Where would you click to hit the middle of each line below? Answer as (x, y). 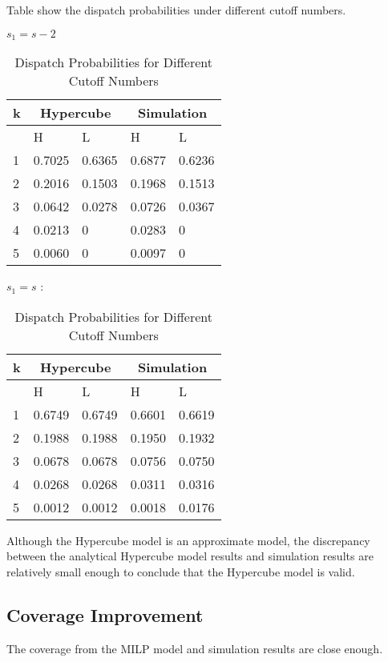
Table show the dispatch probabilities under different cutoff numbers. (176, 10)
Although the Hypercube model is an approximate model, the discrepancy (188, 540)
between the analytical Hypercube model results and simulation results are (190, 556)
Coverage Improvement (105, 614)
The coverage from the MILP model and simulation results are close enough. (195, 648)
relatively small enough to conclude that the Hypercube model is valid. (181, 571)
